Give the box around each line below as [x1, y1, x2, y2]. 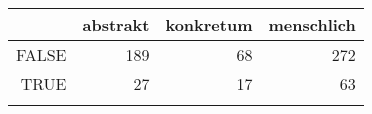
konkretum [165, 13, 253, 36]
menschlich [268, 13, 356, 36]
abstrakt [82, 13, 150, 36]
